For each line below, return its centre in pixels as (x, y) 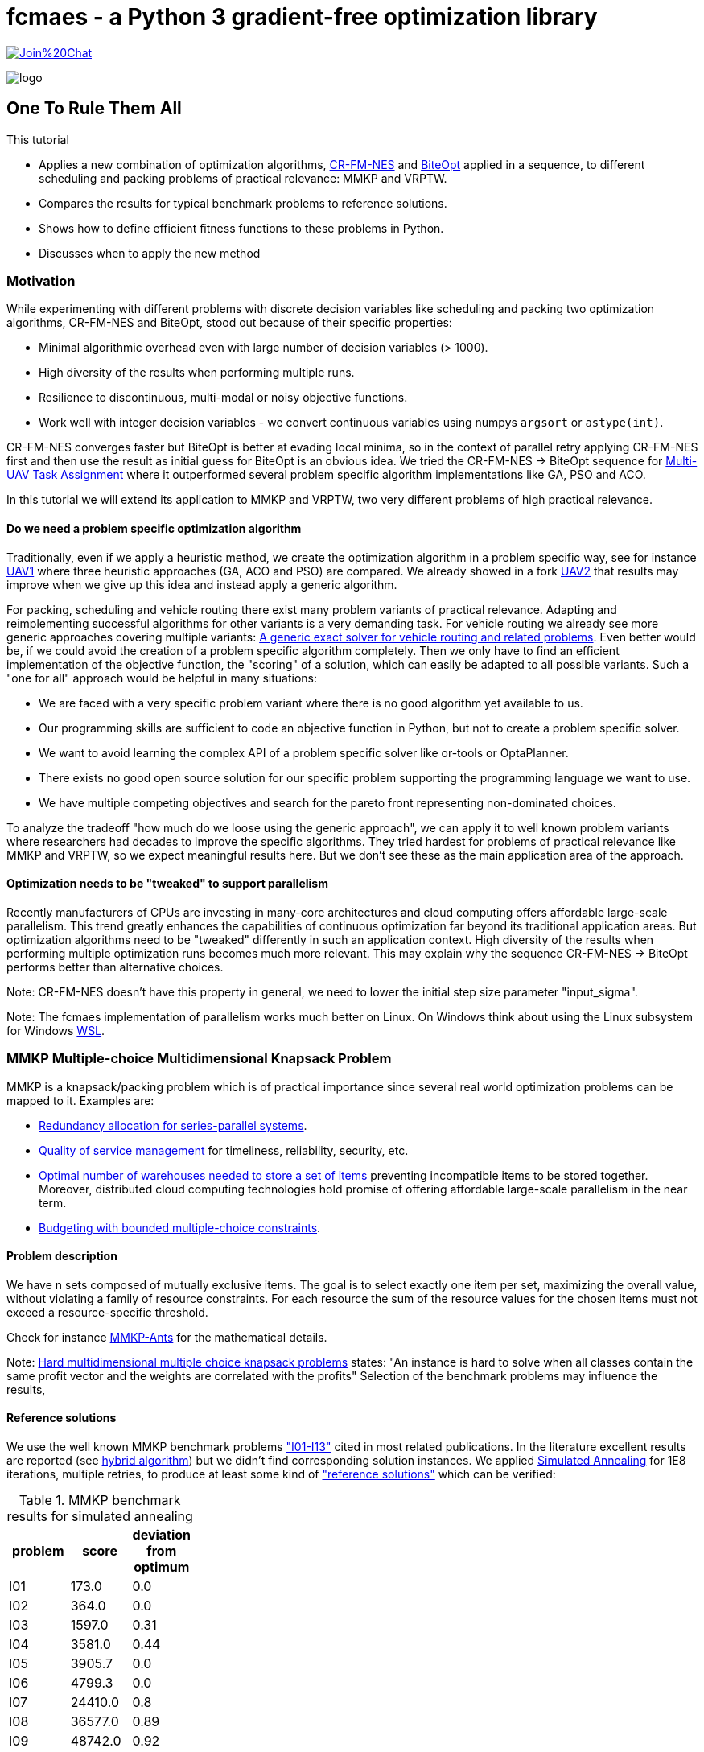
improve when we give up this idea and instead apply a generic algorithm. (202, 584)
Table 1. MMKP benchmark (100, 1500)
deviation (162, 1534)
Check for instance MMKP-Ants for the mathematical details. (167, 1337)
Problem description (62, 1256)
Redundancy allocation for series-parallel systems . (173, 1125)
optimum (162, 1566)
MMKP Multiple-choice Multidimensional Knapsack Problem (199, 1059)
